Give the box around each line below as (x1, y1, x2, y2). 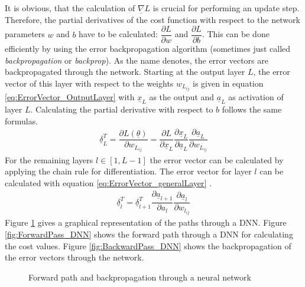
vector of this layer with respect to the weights (5, 77, 174, 90)
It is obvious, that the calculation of (5, 2, 135, 14)
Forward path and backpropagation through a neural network (28, 270, 251, 283)
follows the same (222, 103, 282, 116)
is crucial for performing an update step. (152, 2, 300, 14)
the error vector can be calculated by (150, 153, 284, 166)
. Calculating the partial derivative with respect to (30, 103, 213, 116)
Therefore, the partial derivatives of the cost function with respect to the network (5, 13, 300, 25)
